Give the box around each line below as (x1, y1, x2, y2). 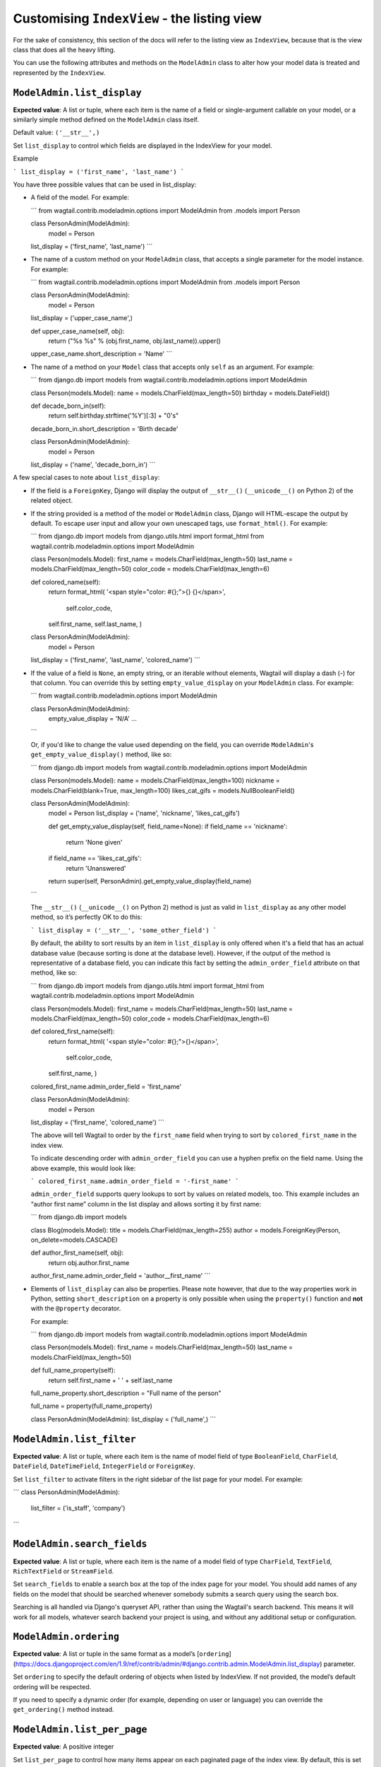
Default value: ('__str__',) (13, 128, 100, 137)
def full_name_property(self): (30, 1366, 116, 1375)
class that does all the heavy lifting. (13, 45, 116, 54)
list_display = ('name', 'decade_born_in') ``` (30, 460, 156, 469)
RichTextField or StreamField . (13, 1566, 114, 1575)
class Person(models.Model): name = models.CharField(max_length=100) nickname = (30, 776, 280, 785)
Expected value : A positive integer (13, 1742, 114, 1751)
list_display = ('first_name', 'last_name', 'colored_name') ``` (30, 656, 201, 664)
